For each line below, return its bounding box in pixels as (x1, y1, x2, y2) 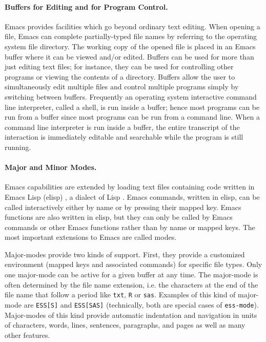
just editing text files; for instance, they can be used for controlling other (5, 61, 234, 72)
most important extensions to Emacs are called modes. (5, 232, 177, 242)
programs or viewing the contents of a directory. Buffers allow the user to (5, 71, 235, 82)
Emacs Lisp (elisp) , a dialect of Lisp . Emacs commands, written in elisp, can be (5, 191, 260, 202)
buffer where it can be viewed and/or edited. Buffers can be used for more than (5, 51, 254, 62)
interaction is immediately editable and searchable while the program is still (5, 131, 243, 142)
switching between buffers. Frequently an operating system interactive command (5, 91, 257, 102)
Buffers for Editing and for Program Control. (5, 1, 168, 12)
